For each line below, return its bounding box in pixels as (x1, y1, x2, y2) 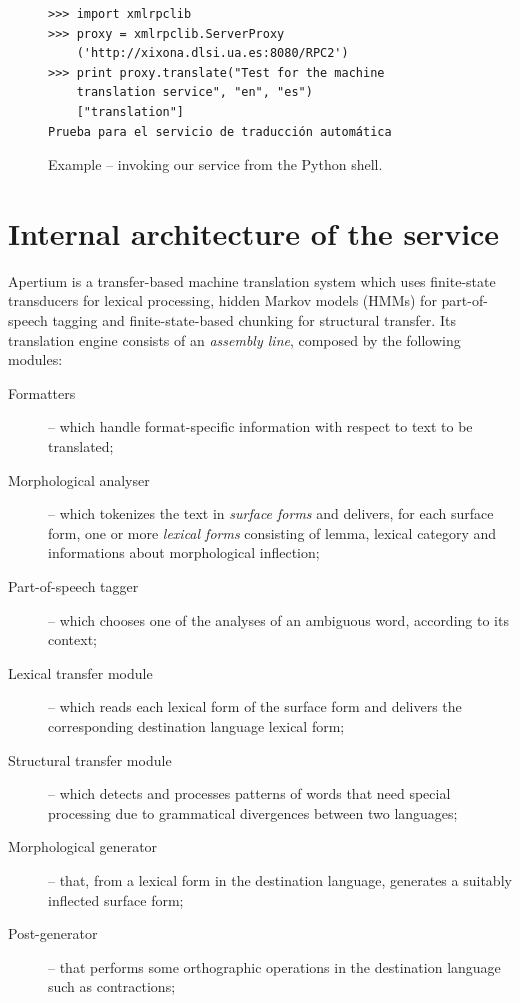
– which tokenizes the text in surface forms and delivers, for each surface (48, 503, 494, 524)
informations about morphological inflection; (48, 542, 320, 563)
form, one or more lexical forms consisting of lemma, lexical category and (48, 522, 497, 543)
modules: (8, 349, 63, 370)
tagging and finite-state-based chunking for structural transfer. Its (52, 310, 456, 331)
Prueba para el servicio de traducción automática (48, 124, 392, 139)
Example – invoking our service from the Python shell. (48, 154, 383, 175)
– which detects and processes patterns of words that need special (48, 783, 451, 804)
